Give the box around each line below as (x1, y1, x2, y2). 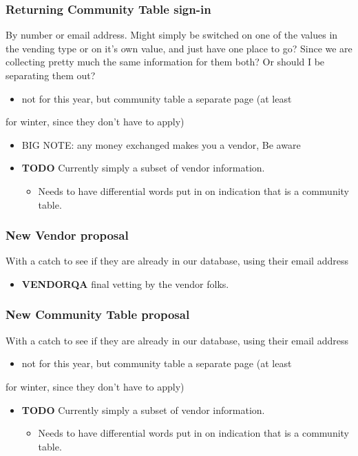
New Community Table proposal (6, 306, 190, 323)
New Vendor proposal (6, 227, 129, 244)
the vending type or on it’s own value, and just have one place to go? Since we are (6, 41, 352, 55)
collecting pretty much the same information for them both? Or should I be (6, 54, 325, 69)
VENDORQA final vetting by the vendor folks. (21, 276, 229, 291)
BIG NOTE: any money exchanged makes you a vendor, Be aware (21, 137, 301, 152)
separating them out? (6, 68, 96, 82)
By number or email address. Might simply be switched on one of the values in (6, 28, 338, 42)
